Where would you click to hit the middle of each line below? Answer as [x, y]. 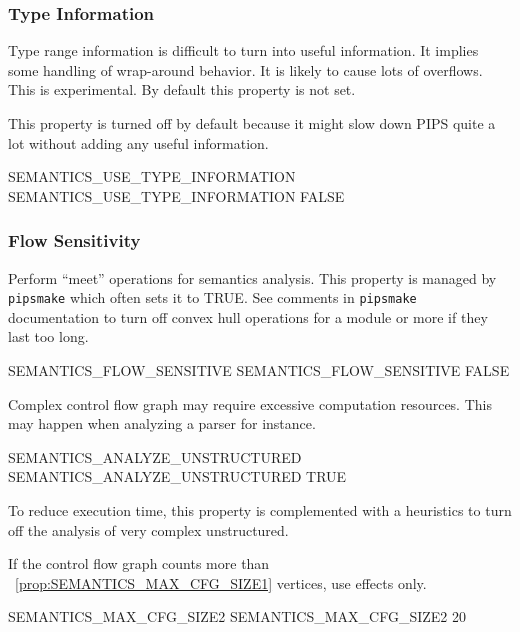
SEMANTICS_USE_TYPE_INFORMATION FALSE [176, 195]
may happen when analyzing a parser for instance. [162, 423]
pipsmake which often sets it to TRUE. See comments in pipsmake [212, 297]
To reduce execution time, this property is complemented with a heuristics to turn [260, 510]
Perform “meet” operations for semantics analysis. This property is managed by [252, 277]
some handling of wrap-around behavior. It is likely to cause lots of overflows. [245, 69]
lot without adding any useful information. [138, 142]
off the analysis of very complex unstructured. [148, 529]
